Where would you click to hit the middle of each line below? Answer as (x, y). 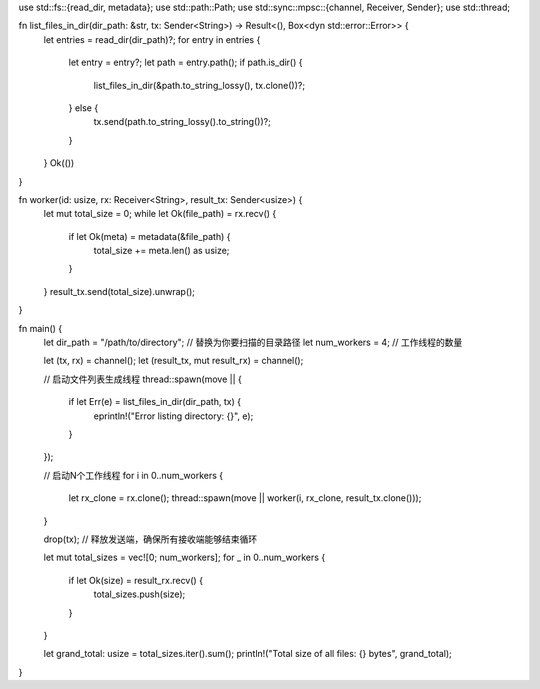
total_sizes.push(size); (139, 594)
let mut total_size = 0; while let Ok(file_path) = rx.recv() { (160, 214)
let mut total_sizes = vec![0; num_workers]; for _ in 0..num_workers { (184, 557)
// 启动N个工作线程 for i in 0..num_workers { (133, 475)
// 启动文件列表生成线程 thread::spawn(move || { (142, 379)
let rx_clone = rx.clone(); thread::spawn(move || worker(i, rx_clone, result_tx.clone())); (245, 498)
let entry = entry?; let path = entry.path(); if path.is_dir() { (185, 62)
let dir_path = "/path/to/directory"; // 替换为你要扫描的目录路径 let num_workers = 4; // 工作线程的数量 (253, 342)
